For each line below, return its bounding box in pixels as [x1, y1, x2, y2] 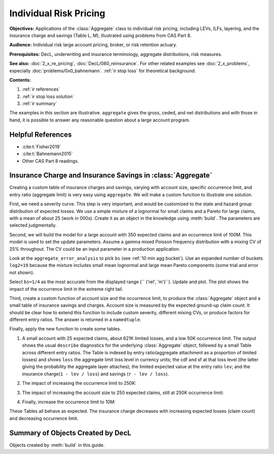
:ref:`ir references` [22, 86, 60, 93]
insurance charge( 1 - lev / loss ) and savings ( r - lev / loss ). [22, 371, 169, 377]
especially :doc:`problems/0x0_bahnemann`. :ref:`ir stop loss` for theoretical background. [9, 68, 196, 74]
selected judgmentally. [9, 222, 57, 228]
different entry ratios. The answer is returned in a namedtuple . [9, 317, 142, 323]
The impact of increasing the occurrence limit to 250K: [22, 380, 136, 386]
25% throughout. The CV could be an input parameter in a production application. [9, 246, 180, 252]
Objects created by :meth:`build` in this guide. [9, 442, 105, 448]
